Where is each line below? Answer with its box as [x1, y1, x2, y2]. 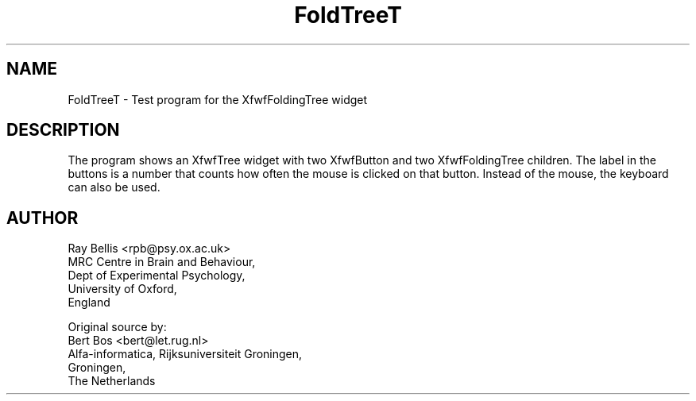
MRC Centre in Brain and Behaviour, [68, 255, 256, 269]
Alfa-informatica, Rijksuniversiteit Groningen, [68, 347, 303, 361]
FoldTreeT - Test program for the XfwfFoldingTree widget [68, 92, 368, 106]
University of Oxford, [68, 282, 177, 296]
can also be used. [68, 180, 160, 195]
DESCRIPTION [6, 120, 120, 141]
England [68, 295, 110, 310]
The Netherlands [68, 374, 156, 388]
